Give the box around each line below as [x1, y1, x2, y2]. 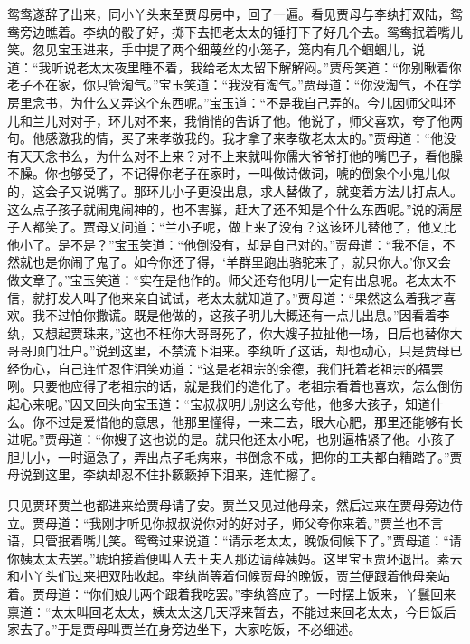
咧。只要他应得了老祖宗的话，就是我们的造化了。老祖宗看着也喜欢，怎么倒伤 [7, 376, 463, 395]
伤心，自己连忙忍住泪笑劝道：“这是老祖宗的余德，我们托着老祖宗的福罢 [19, 358, 444, 377]
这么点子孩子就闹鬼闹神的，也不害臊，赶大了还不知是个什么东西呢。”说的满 [7, 199, 450, 218]
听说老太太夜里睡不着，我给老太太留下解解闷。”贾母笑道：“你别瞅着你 [51, 57, 462, 76]
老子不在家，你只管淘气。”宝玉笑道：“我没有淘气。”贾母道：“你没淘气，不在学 [7, 75, 462, 94]
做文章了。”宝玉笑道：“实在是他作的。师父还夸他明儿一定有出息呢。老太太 [7, 270, 444, 289]
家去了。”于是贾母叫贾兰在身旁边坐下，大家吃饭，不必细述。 [7, 620, 362, 639]
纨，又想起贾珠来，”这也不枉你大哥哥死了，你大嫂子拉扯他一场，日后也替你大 [7, 323, 463, 342]
